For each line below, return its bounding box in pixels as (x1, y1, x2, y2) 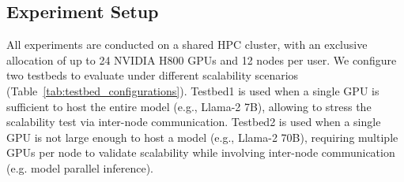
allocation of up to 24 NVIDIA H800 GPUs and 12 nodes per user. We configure (6, 51, 397, 68)
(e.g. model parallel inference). (6, 159, 153, 176)
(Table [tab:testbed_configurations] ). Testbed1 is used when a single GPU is (6, 82, 379, 98)
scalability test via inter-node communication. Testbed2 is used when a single (6, 113, 381, 130)
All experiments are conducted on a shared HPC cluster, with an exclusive (6, 36, 368, 53)
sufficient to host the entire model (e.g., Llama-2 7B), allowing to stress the (6, 98, 372, 114)
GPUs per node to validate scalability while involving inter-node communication (6, 144, 395, 161)
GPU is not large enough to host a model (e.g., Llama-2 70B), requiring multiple (6, 128, 398, 145)
